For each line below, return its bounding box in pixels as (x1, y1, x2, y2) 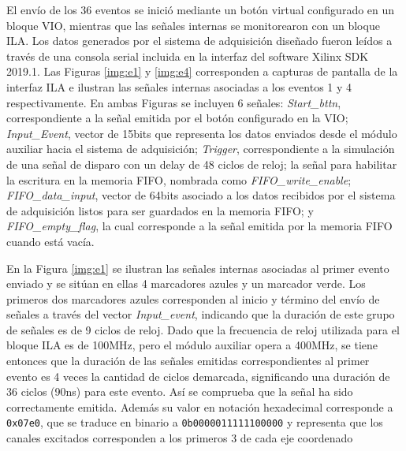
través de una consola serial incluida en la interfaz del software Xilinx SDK (6, 47, 369, 64)
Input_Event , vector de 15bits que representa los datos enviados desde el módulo (6, 125, 397, 141)
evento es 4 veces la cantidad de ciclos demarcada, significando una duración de (6, 367, 390, 384)
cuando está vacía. (6, 233, 95, 249)
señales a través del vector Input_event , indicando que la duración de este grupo (6, 306, 395, 322)
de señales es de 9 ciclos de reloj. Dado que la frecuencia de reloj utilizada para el (6, 321, 400, 337)
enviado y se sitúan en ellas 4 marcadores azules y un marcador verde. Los (6, 275, 366, 292)
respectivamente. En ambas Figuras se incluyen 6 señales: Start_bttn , (6, 94, 341, 110)
